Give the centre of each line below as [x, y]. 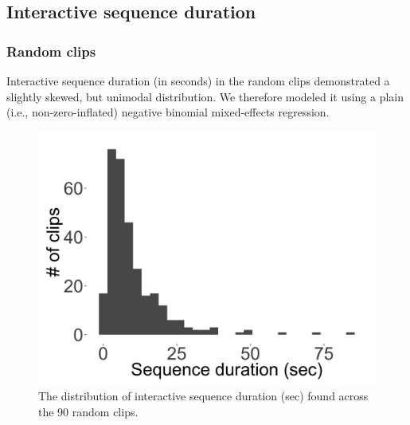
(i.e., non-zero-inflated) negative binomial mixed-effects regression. [168, 112]
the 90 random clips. [88, 411]
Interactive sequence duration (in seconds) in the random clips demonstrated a [198, 81]
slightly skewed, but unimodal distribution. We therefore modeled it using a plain [205, 96]
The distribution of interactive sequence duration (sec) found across [203, 396]
